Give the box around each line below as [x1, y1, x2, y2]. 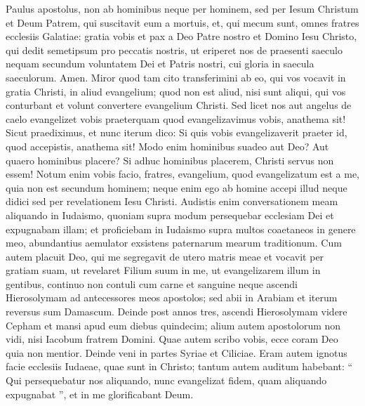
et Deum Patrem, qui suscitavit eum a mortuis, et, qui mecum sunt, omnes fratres [6, 15, 359, 30]
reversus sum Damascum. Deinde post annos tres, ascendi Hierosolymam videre [6, 304, 347, 319]
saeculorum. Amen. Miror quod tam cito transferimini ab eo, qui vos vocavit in [6, 70, 346, 84]
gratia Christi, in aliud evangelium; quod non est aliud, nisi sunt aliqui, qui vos [6, 84, 346, 98]
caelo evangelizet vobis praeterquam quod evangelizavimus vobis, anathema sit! [6, 111, 346, 126]
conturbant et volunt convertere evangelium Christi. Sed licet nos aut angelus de [6, 98, 352, 112]
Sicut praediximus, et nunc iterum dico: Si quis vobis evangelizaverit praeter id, [6, 125, 347, 140]
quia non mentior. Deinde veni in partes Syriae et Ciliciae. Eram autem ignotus [6, 345, 347, 360]
